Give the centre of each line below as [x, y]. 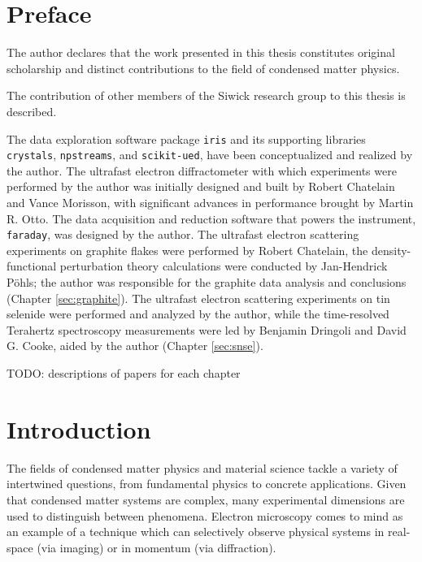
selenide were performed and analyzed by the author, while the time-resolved [198, 314]
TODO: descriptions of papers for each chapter [124, 373]
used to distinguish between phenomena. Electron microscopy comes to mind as [205, 515]
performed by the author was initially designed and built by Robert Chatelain [201, 186]
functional [32, 266]
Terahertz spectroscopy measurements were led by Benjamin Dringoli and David [207, 329]
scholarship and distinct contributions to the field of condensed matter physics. [203, 68]
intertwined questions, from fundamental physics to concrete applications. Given [207, 484]
